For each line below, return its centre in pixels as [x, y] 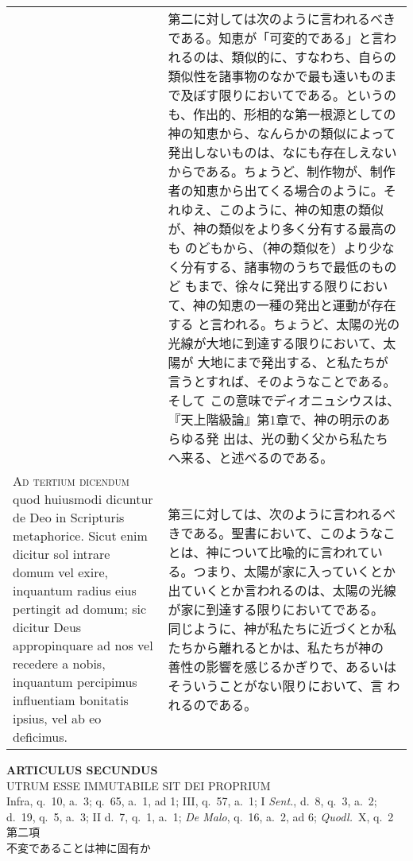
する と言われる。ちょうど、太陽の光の [284, 324]
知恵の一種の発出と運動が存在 [307, 305]
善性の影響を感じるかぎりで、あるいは [282, 666]
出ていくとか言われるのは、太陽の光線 [282, 590]
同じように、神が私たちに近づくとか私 [282, 628]
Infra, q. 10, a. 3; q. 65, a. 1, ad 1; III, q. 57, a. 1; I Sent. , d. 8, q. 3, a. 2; [192, 801]
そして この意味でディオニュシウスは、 [284, 400]
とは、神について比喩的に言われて [269, 552]
